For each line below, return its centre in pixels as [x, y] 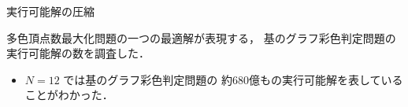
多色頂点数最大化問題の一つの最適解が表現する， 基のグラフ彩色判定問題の [201, 37]
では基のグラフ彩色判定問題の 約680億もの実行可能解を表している [233, 79]
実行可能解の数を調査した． [78, 53]
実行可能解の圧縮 [50, 11]
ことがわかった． [69, 95]
